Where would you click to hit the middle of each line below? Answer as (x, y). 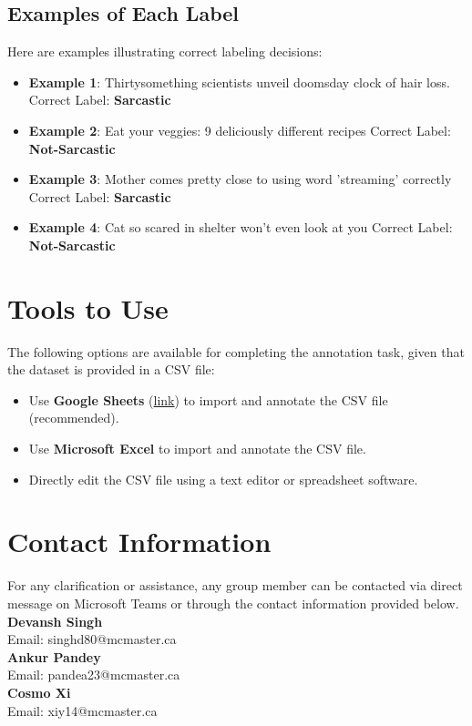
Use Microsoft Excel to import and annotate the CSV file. (197, 449)
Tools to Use (88, 307)
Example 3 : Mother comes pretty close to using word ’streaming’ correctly (240, 179)
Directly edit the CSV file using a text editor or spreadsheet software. (223, 479)
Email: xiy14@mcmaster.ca (82, 710)
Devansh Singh (55, 621)
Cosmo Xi (39, 692)
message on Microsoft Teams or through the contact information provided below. (233, 603)
